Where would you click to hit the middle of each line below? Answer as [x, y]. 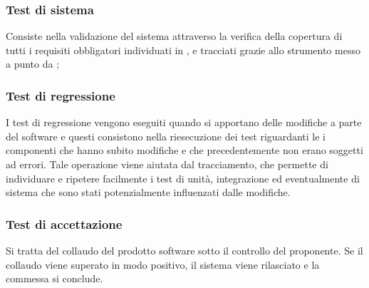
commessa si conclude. [54, 278]
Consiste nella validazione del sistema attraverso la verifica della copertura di [174, 36]
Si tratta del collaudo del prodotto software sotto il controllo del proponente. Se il [184, 250]
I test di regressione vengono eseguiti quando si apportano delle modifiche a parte [184, 122]
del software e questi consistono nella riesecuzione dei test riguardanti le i [166, 136]
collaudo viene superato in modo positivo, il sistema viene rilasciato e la [163, 264]
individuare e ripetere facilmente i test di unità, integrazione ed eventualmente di [183, 178]
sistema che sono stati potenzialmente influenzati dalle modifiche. [148, 192]
